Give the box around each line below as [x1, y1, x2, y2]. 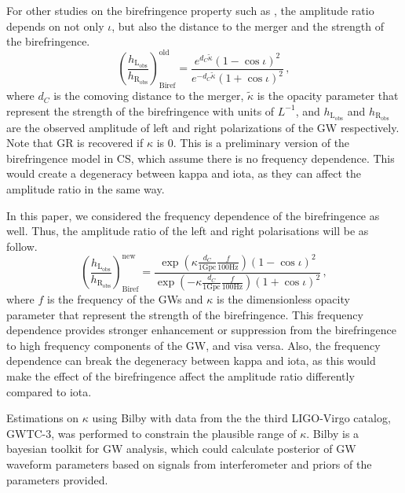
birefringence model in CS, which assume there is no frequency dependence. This [6, 149, 395, 166]
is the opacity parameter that [257, 87, 399, 104]
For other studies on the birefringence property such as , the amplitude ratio [6, 2, 374, 18]
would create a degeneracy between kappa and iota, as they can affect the [6, 165, 361, 182]
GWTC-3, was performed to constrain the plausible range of [6, 425, 297, 441]
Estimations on [6, 410, 79, 426]
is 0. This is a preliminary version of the [156, 134, 350, 151]
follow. [6, 237, 38, 254]
